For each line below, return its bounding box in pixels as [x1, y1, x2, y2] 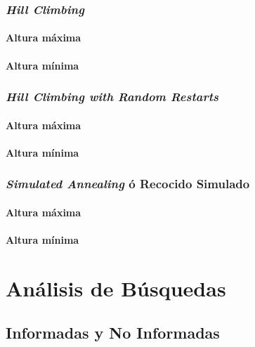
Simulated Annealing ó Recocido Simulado [6, 175, 250, 192]
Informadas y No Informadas [6, 322, 220, 343]
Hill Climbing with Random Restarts [6, 88, 218, 105]
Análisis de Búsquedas [6, 273, 226, 302]
